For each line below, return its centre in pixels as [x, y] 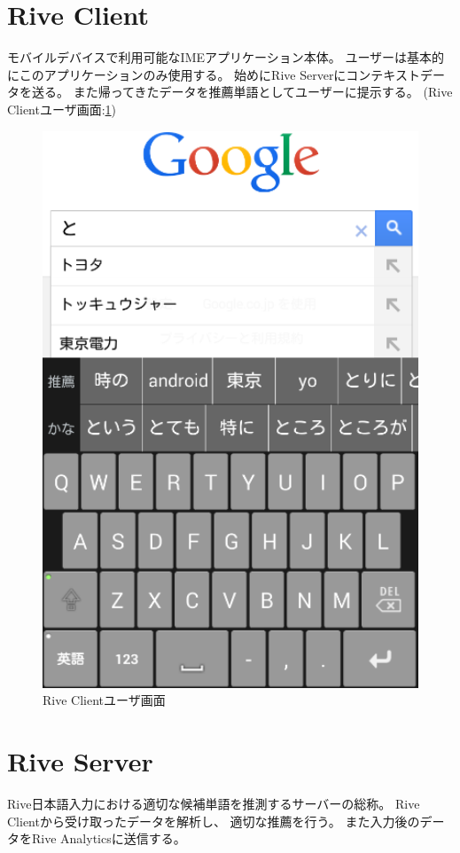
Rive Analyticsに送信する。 [109, 838]
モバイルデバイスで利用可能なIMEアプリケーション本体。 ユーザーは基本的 [226, 57]
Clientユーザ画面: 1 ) [62, 109]
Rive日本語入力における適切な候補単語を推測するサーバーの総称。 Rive [214, 804]
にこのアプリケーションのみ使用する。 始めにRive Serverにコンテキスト [214, 74]
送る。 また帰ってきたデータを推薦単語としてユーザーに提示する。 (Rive [242, 92]
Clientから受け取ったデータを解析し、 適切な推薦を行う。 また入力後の [214, 821]
